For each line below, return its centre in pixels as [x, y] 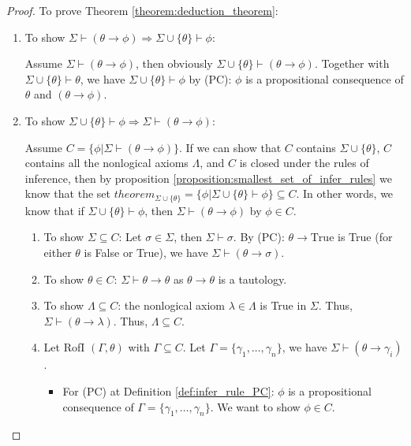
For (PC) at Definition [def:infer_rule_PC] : [168, 390]
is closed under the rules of [304, 163]
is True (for [365, 237]
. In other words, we [345, 193]
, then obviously [174, 63]
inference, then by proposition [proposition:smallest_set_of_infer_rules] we [208, 178]
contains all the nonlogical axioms [106, 163]
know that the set [67, 193]
